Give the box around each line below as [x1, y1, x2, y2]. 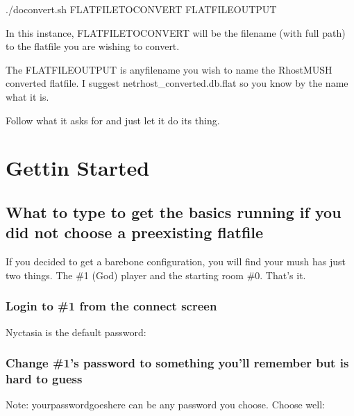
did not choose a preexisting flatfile [6, 222, 264, 243]
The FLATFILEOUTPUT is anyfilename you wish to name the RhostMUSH [6, 62, 332, 76]
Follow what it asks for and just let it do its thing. [6, 113, 220, 127]
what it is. [6, 89, 49, 103]
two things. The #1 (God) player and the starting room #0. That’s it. [6, 267, 306, 282]
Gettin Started [6, 153, 150, 182]
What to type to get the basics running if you [6, 201, 342, 222]
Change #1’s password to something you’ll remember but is [6, 354, 349, 372]
